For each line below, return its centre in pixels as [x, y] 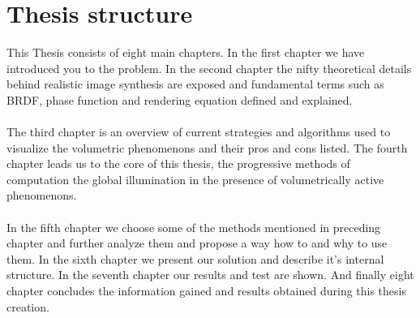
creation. [28, 306]
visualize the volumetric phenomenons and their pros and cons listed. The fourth [207, 147]
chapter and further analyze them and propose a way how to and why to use [197, 243]
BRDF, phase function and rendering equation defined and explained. [180, 99]
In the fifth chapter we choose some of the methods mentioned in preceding [194, 227]
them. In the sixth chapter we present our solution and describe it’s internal [195, 258]
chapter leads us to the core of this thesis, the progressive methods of [178, 163]
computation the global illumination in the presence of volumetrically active [195, 179]
